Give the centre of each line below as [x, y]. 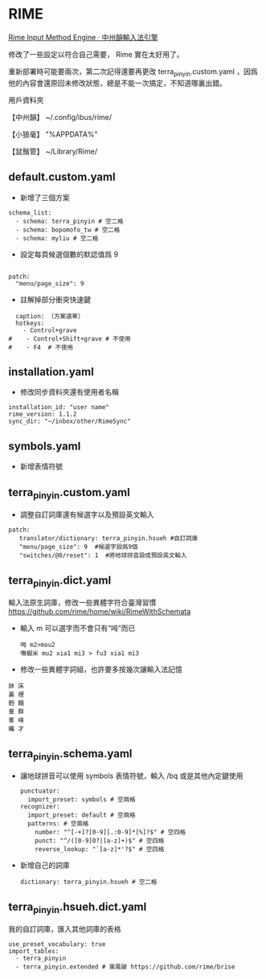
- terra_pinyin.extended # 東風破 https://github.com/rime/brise [125, 967]
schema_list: [30, 213]
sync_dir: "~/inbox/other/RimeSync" [70, 422]
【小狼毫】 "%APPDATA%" [53, 134]
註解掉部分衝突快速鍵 [55, 299]
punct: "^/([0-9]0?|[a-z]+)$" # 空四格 [100, 841]
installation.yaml [51, 372]
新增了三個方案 [45, 197]
